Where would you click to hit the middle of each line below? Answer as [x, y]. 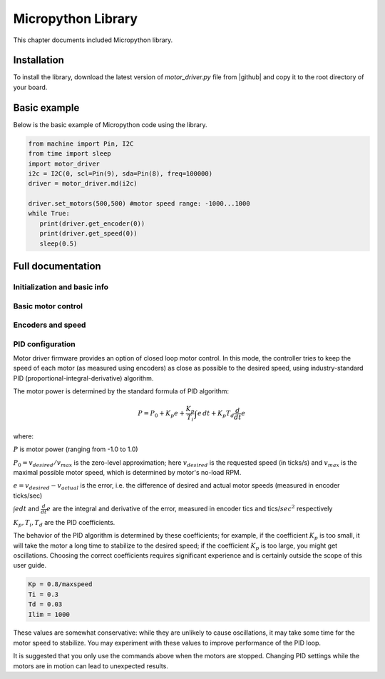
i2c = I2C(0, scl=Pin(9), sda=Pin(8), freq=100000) [120, 173]
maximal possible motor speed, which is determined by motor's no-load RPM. [127, 472]
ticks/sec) [28, 496]
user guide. [30, 565]
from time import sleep [70, 154]
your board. [30, 87]
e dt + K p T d [216, 414]
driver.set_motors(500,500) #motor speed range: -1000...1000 [139, 204]
